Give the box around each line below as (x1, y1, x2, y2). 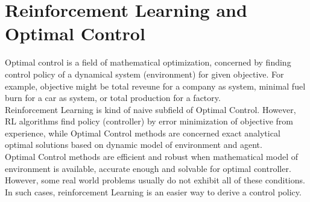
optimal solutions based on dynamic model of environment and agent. (5, 138, 262, 151)
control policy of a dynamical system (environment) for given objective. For (5, 67, 284, 80)
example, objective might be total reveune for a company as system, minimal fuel (5, 79, 306, 92)
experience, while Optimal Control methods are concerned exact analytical (5, 126, 280, 139)
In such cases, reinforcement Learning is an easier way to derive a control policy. (5, 185, 302, 198)
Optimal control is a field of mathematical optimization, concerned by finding (5, 56, 291, 69)
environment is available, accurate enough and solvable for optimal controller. (5, 162, 291, 174)
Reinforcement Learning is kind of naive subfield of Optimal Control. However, (5, 103, 296, 115)
